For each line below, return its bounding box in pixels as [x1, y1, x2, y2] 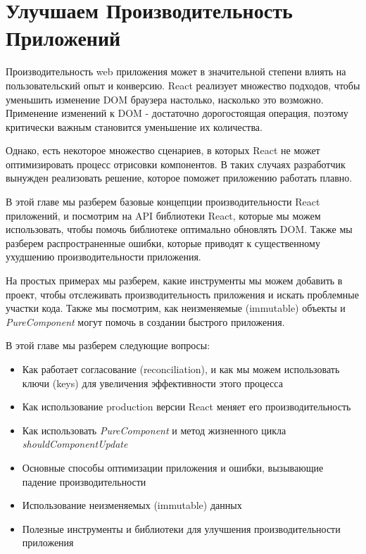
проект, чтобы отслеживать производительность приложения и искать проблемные [6, 287, 359, 301]
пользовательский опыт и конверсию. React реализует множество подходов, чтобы [6, 77, 360, 92]
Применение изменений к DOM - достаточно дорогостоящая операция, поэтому [6, 106, 348, 120]
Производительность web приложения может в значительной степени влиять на [6, 64, 346, 79]
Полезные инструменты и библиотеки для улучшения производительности [22, 521, 341, 536]
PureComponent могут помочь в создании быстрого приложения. [6, 314, 285, 329]
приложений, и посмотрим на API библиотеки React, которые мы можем [6, 208, 321, 222]
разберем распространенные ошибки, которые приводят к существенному [6, 235, 320, 250]
